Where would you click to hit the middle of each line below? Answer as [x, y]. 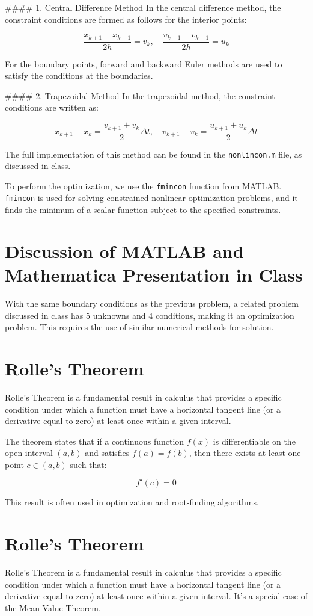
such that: [88, 464]
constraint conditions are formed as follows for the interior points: [126, 19]
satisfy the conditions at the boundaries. [79, 75]
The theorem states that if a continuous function [95, 441]
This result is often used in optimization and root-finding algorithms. [132, 502]
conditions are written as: [52, 107]
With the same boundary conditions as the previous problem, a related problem [152, 303]
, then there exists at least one [245, 453]
